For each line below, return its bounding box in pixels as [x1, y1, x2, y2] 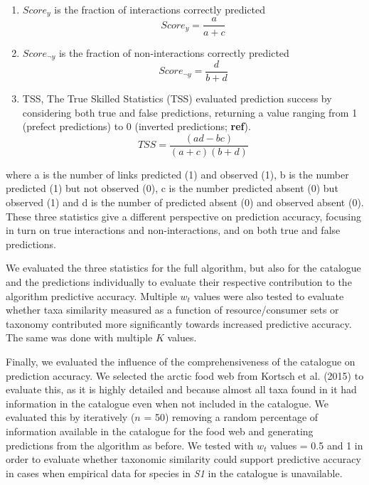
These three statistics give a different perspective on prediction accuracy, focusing [6, 208, 361, 223]
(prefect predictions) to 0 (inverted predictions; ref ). [22, 119, 251, 134]
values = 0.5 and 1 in [270, 437, 363, 452]
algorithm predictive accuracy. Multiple [6, 288, 177, 303]
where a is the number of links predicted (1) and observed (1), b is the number [6, 166, 349, 181]
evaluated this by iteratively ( [6, 410, 135, 425]
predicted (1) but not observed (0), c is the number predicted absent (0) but [6, 181, 338, 196]
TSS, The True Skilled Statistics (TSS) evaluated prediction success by [22, 91, 332, 106]
